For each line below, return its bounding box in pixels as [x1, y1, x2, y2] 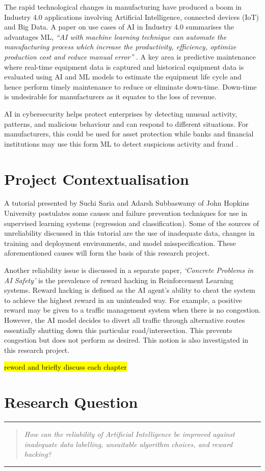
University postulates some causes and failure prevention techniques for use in [4, 208, 248, 218]
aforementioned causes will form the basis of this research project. [4, 247, 210, 258]
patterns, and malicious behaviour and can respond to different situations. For [4, 118, 249, 129]
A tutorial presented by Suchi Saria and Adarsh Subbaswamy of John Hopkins [4, 198, 249, 208]
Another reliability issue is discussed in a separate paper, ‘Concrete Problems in [4, 265, 254, 275]
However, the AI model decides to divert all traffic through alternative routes [4, 314, 245, 325]
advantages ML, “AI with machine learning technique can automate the [4, 31, 227, 42]
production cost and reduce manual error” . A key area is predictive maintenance [4, 51, 256, 62]
